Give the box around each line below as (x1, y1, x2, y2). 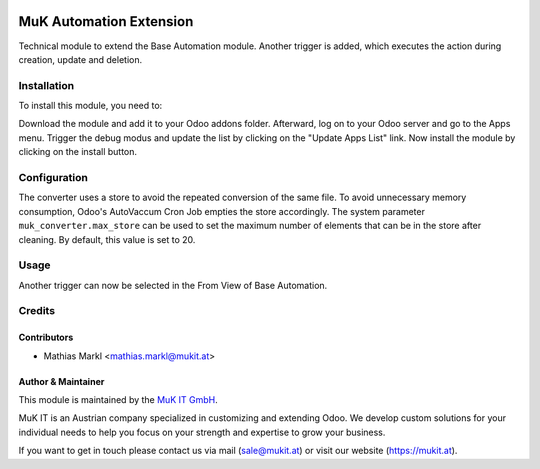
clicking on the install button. (18, 146, 138, 158)
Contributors (18, 331, 74, 344)
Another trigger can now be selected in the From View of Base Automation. (18, 279, 328, 291)
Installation (18, 78, 75, 92)
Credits (18, 304, 55, 318)
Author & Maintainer (18, 375, 105, 387)
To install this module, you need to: (18, 100, 163, 112)
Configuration (18, 170, 89, 184)
